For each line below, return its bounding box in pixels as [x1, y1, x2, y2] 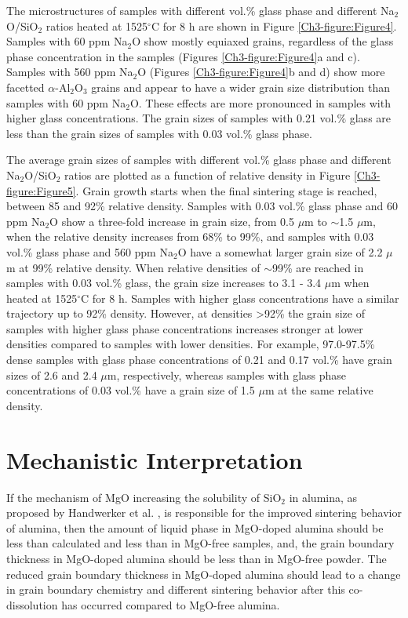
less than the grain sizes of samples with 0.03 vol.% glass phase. [6, 125, 312, 141]
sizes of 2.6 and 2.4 [6, 366, 97, 383]
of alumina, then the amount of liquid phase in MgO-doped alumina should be [6, 519, 384, 536]
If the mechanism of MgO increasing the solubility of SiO [6, 489, 282, 505]
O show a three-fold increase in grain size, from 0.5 [49, 213, 294, 229]
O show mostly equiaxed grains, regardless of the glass [132, 33, 394, 49]
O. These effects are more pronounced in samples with [129, 94, 391, 111]
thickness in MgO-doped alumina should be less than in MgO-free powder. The [6, 550, 387, 566]
